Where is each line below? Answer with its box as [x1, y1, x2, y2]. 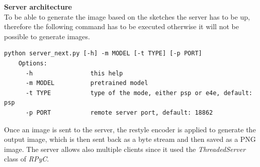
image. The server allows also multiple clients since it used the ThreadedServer [4, 143, 246, 154]
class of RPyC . [4, 153, 49, 164]
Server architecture [4, 2, 72, 12]
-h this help [25, 69, 123, 77]
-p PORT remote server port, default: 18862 [25, 109, 213, 116]
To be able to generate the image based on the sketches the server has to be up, [4, 11, 250, 22]
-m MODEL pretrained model [25, 79, 148, 87]
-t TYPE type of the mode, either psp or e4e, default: [25, 89, 252, 97]
